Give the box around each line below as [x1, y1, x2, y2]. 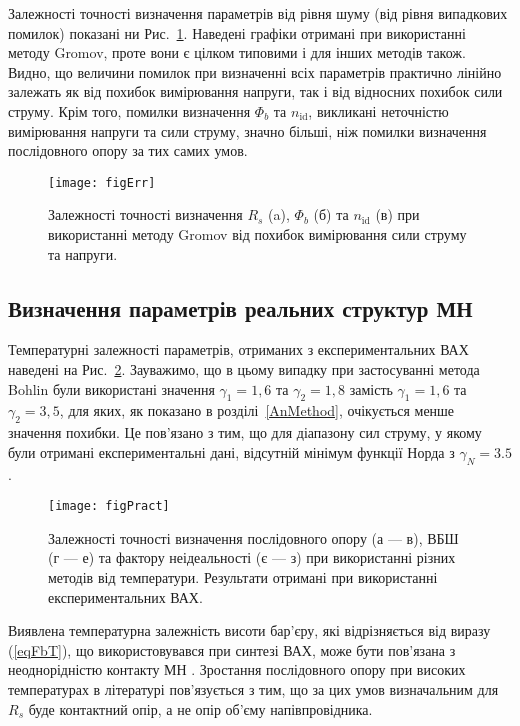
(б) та [313, 204, 349, 225]
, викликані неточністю [308, 100, 449, 121]
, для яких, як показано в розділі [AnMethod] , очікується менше [59, 400, 455, 421]
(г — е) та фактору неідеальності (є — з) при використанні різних [48, 547, 456, 568]
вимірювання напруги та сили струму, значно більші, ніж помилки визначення [8, 120, 487, 141]
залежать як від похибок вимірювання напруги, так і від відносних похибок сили [8, 81, 503, 102]
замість [349, 378, 393, 399]
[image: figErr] [48, 175, 156, 190]
